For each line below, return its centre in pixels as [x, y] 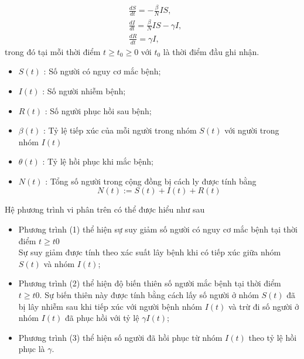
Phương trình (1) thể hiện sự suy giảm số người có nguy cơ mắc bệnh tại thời [158, 229]
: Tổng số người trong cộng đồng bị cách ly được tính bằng [151, 181]
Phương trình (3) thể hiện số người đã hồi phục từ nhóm [120, 337]
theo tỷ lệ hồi [273, 337]
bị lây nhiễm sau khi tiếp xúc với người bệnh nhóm [110, 306]
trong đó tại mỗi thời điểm [53, 51]
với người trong [252, 130]
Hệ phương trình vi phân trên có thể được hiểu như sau [105, 209]
